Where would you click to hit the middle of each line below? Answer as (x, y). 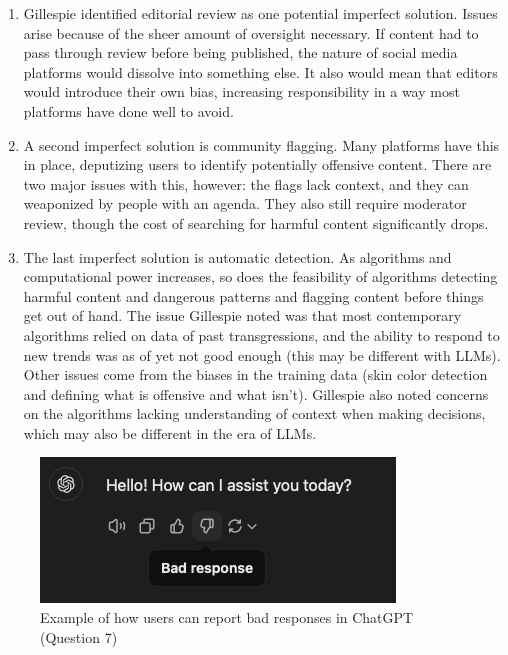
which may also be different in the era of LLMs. (170, 432)
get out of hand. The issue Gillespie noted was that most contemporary (242, 315)
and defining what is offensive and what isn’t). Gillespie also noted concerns (256, 393)
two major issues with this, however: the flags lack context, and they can (246, 183)
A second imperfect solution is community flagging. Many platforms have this (261, 144)
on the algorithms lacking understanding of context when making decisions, (254, 413)
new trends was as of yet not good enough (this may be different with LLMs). (262, 354)
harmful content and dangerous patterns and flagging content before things (253, 295)
